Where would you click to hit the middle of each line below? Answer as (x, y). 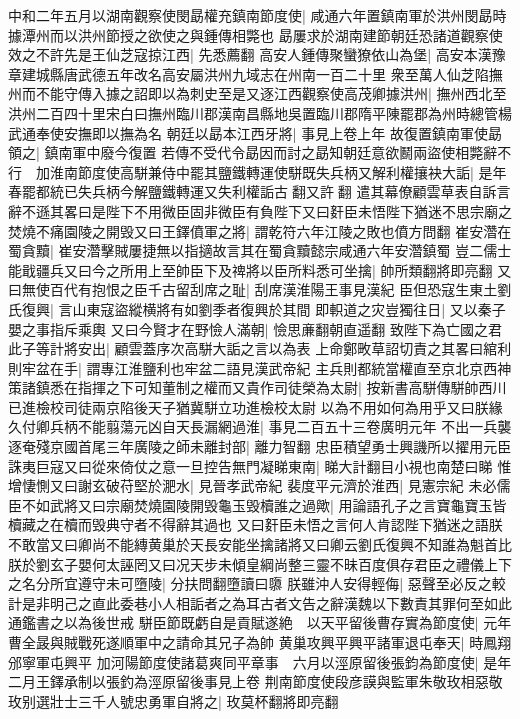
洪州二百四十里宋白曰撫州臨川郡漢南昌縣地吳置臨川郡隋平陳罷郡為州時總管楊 (260, 112)
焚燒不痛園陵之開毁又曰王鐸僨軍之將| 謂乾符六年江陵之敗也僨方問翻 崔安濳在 (260, 230)
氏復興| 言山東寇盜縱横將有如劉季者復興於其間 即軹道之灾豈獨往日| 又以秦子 (257, 308)
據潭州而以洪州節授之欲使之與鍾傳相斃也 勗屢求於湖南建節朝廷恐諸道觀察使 (255, 34)
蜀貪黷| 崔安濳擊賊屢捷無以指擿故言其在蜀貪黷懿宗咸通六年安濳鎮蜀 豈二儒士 (260, 250)
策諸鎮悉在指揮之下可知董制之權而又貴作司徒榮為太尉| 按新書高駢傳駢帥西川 (257, 387)
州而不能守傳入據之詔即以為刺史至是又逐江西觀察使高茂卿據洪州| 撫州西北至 (257, 93)
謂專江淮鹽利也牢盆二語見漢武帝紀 (198, 367)
